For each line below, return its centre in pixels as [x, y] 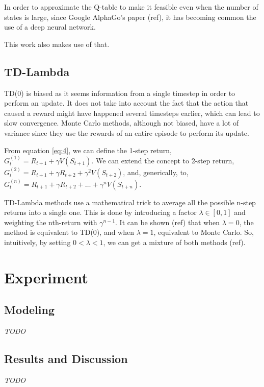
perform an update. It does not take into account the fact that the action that [126, 103]
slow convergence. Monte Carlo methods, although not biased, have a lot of [122, 123]
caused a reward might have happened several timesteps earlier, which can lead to [132, 113]
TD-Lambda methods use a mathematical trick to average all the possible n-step [130, 202]
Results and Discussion [66, 359]
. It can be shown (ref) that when [168, 222]
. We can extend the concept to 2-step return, [163, 160]
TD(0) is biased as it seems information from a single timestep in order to [120, 93]
